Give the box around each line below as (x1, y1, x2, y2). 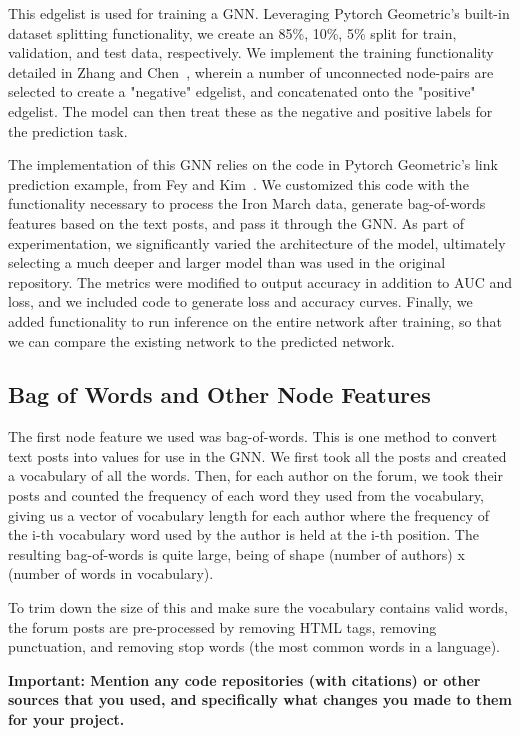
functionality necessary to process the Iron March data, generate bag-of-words (8, 193, 486, 214)
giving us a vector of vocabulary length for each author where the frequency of (8, 504, 489, 525)
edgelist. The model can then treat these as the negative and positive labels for (8, 100, 493, 121)
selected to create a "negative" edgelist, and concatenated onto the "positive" (8, 81, 476, 102)
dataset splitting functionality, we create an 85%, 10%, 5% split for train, (8, 22, 457, 43)
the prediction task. (8, 120, 128, 141)
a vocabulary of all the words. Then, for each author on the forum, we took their (8, 465, 503, 486)
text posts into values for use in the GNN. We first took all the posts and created (8, 445, 507, 466)
